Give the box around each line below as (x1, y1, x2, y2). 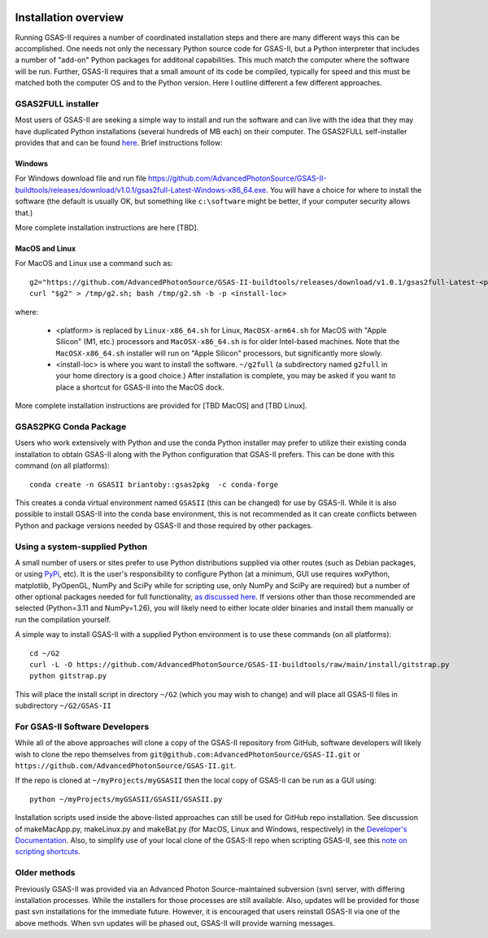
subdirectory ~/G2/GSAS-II (15, 700, 111, 711)
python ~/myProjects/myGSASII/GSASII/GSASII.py (29, 794, 223, 804)
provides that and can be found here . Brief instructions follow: (15, 138, 223, 147)
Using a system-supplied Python (15, 541, 148, 552)
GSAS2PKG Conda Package (15, 421, 127, 433)
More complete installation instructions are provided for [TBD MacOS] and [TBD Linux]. (15, 401, 308, 411)
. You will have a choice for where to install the (265, 185, 422, 194)
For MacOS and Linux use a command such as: (15, 259, 173, 268)
